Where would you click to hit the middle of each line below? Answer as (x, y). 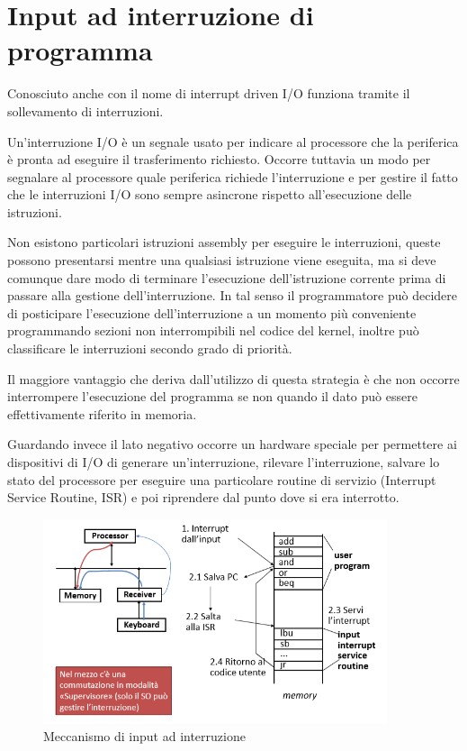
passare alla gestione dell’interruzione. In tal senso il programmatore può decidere (232, 295)
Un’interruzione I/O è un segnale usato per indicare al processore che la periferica (233, 141)
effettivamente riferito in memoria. (102, 413)
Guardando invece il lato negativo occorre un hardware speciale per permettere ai (232, 444)
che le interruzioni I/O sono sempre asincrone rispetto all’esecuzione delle (210, 194)
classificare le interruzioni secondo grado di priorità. (150, 348)
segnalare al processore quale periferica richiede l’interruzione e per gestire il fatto (233, 176)
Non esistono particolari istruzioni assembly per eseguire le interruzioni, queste (224, 242)
